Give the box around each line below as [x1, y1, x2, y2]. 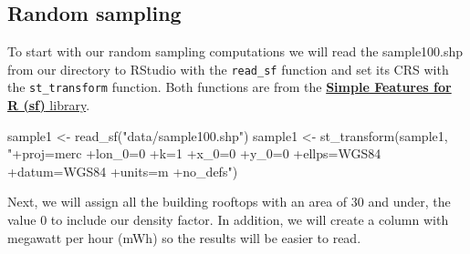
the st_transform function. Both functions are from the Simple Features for [7, 77, 452, 97]
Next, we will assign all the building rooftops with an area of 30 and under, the [7, 192, 451, 211]
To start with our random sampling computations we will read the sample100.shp [7, 42, 464, 61]
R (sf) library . [7, 96, 90, 115]
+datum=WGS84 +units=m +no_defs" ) [7, 161, 238, 180]
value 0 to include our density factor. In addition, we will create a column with [7, 210, 449, 229]
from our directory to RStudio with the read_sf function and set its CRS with [7, 59, 449, 78]
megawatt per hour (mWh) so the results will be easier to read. [7, 228, 361, 247]
